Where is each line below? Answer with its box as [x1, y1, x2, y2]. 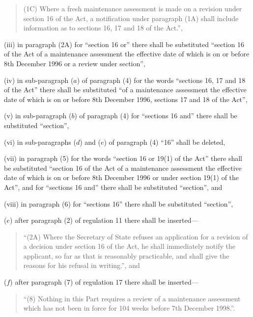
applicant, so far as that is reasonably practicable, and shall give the [23, 250, 229, 261]
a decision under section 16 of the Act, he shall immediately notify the [23, 241, 235, 251]
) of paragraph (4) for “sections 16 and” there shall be [74, 110, 237, 121]
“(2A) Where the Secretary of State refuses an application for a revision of [23, 231, 248, 241]
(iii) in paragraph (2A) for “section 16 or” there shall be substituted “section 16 [4, 39, 245, 49]
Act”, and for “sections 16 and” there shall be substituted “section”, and [4, 182, 223, 192]
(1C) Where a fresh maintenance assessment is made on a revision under [23, 3, 242, 13]
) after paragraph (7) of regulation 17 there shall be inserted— [10, 277, 198, 287]
